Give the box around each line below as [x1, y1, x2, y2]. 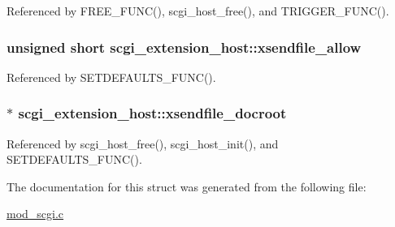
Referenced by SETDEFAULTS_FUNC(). [7, 68, 216, 85]
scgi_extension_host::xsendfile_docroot [18, 103, 287, 123]
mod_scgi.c [7, 205, 64, 222]
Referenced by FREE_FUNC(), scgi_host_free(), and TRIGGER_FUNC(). [7, 2, 389, 19]
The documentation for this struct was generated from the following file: [7, 178, 367, 195]
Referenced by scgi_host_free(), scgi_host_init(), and [7, 135, 279, 152]
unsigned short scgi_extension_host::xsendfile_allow [7, 36, 362, 57]
